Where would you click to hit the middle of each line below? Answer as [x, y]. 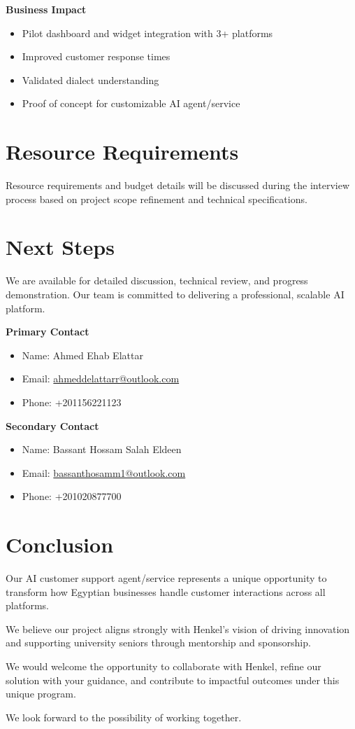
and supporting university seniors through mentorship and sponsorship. [158, 643]
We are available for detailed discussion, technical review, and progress [157, 280]
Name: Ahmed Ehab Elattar [82, 355]
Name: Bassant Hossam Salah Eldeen [102, 449]
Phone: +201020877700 [72, 496]
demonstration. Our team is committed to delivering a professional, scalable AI [175, 294]
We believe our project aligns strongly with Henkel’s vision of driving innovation [178, 629]
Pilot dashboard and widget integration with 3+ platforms [147, 33]
